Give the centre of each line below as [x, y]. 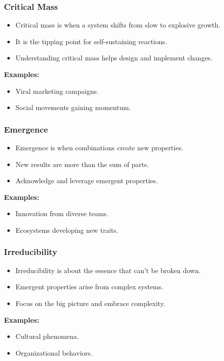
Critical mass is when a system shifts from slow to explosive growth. [118, 25]
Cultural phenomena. [47, 336]
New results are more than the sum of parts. [82, 164]
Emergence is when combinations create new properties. [99, 147]
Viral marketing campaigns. [57, 91]
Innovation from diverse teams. [62, 213]
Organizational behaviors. [54, 352]
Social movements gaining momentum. [73, 107]
